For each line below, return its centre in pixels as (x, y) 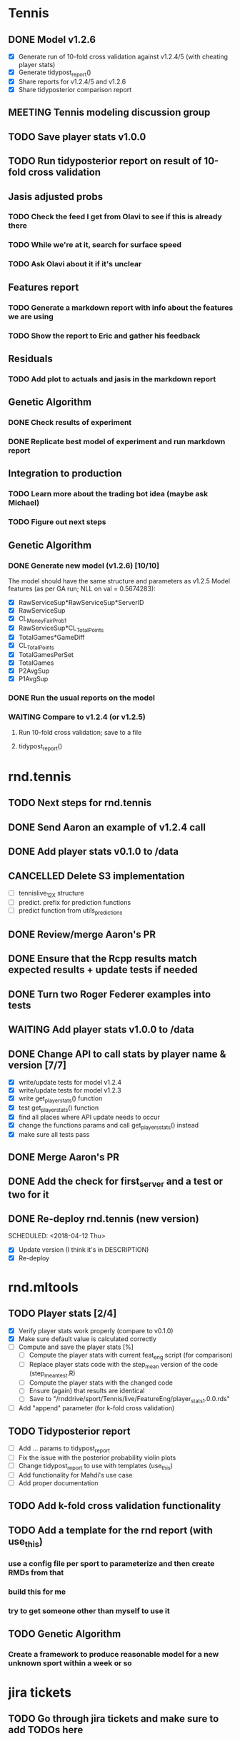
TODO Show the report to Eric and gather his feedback (104, 336)
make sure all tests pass (54, 1134)
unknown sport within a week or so (70, 1663)
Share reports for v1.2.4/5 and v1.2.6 (72, 81)
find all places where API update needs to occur (89, 1117)
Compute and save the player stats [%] (76, 1347)
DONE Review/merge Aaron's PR (82, 934)
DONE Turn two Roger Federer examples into (110, 994)
